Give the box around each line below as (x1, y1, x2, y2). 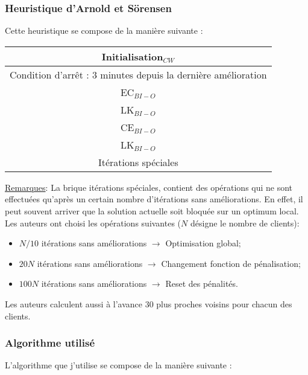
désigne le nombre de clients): (190, 216, 300, 229)
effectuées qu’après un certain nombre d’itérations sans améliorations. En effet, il (5, 193, 303, 205)
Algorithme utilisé (5, 335, 95, 350)
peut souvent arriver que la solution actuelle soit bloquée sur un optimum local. (5, 205, 299, 217)
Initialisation (101, 49, 163, 63)
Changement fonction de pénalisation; (161, 257, 301, 269)
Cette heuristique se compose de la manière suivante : (5, 24, 203, 37)
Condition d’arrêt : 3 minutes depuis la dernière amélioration (10, 67, 267, 82)
